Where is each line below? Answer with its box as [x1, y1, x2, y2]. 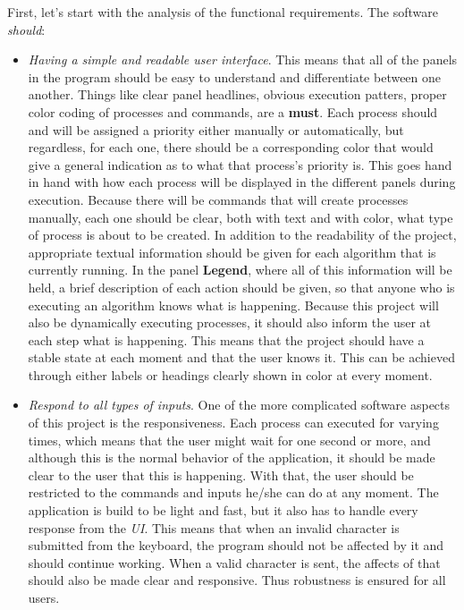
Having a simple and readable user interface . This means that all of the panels [28, 50, 458, 69]
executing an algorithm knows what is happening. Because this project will [28, 295, 439, 314]
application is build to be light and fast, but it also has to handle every [28, 501, 418, 520]
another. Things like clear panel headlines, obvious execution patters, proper [28, 85, 447, 104]
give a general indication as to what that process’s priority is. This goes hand [28, 155, 452, 174]
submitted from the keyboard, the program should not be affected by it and [28, 536, 444, 555]
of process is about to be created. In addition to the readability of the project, [28, 225, 457, 244]
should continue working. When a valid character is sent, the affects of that [28, 553, 441, 572]
